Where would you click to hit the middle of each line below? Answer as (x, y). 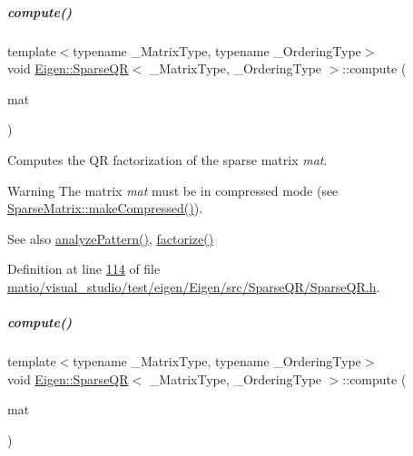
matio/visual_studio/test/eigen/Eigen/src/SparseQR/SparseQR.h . (194, 286)
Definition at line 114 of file (84, 269)
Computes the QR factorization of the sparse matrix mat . (167, 159)
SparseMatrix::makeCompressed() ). (105, 208)
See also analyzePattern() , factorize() (111, 238)
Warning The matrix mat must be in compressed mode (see (173, 190)
